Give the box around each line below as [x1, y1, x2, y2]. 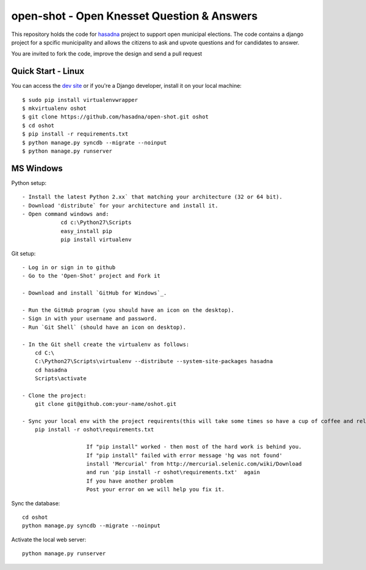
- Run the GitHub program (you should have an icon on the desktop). [22, 306, 235, 314]
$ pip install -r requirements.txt [22, 131, 129, 137]
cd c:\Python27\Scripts [60, 219, 132, 226]
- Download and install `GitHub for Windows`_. [22, 290, 167, 297]
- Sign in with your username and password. [22, 315, 158, 322]
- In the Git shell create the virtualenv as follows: [22, 341, 190, 348]
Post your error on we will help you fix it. [86, 486, 225, 493]
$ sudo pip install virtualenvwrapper [22, 96, 138, 103]
